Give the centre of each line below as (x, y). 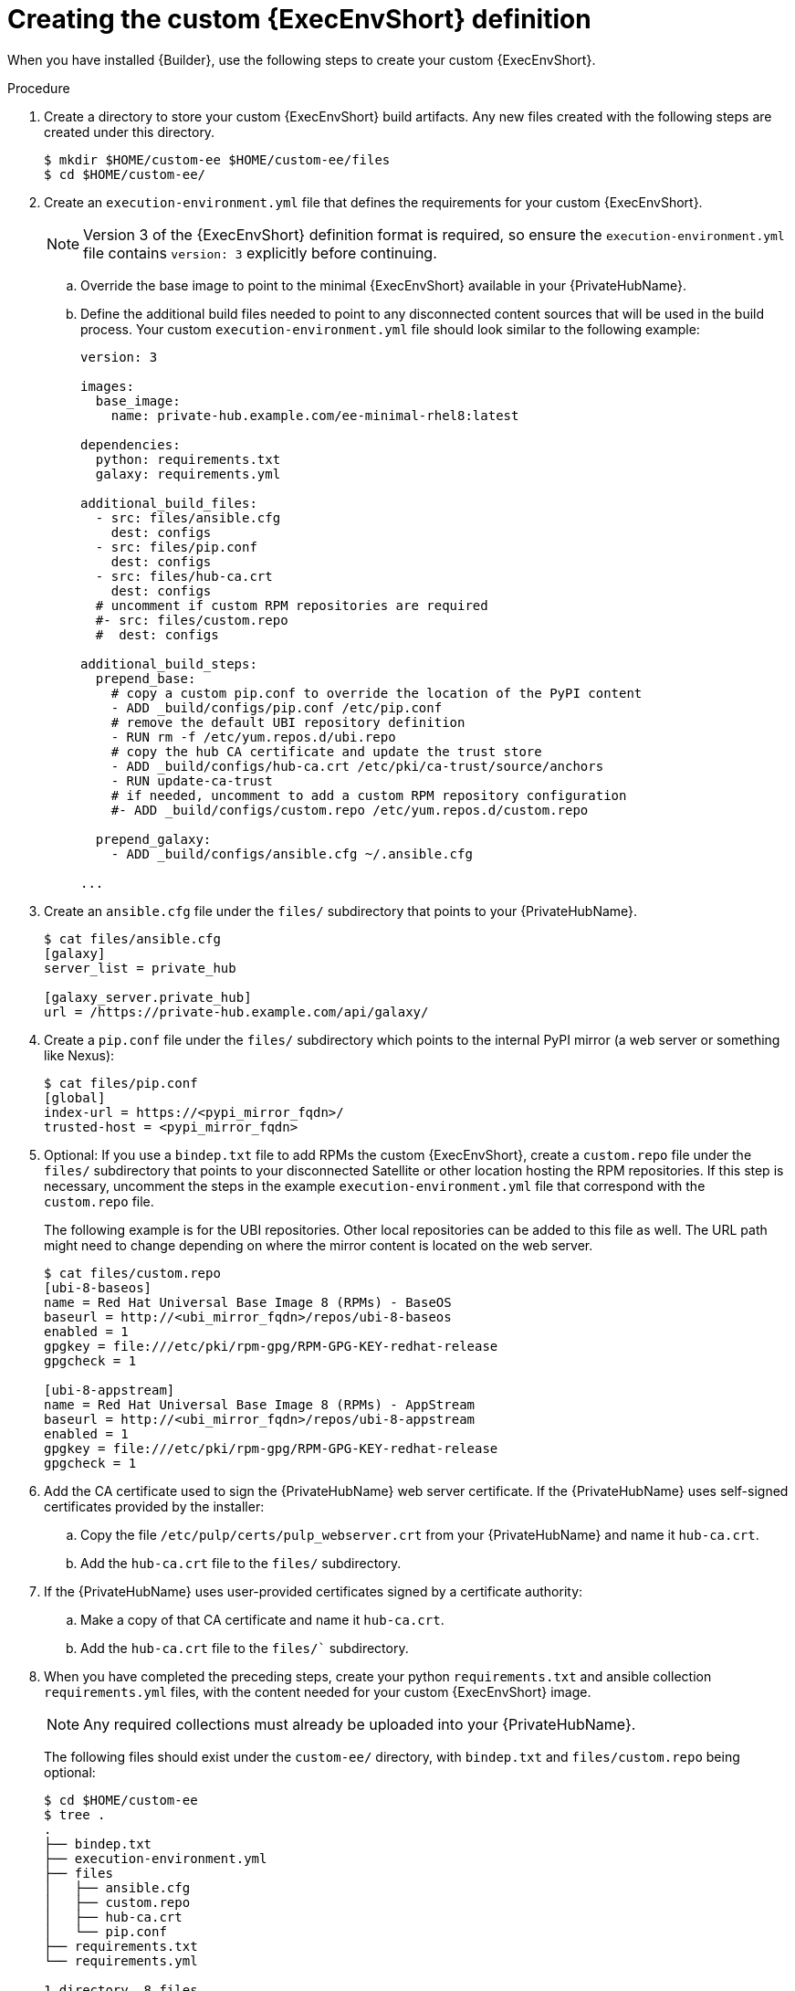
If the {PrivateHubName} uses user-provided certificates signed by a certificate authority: (314, 1591)
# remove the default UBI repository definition (288, 722)
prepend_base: (146, 678)
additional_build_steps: (169, 664)
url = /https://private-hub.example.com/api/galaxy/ (236, 1011)
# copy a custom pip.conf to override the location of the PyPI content (377, 693)
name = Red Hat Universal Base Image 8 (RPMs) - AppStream (260, 1404)
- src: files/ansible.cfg (188, 517)
